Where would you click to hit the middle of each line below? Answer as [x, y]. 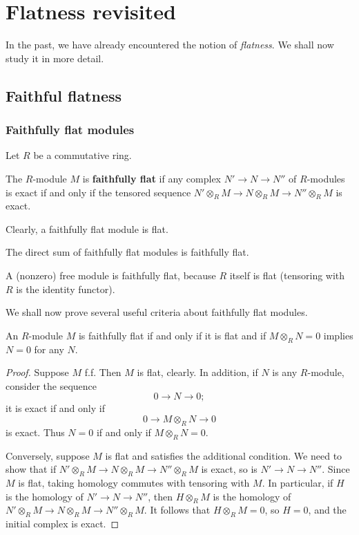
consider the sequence [51, 385]
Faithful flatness [64, 95]
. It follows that [177, 510]
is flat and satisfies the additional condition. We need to [224, 455]
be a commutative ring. [83, 155]
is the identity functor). [66, 289]
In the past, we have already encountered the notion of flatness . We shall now [170, 45]
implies [338, 335]
